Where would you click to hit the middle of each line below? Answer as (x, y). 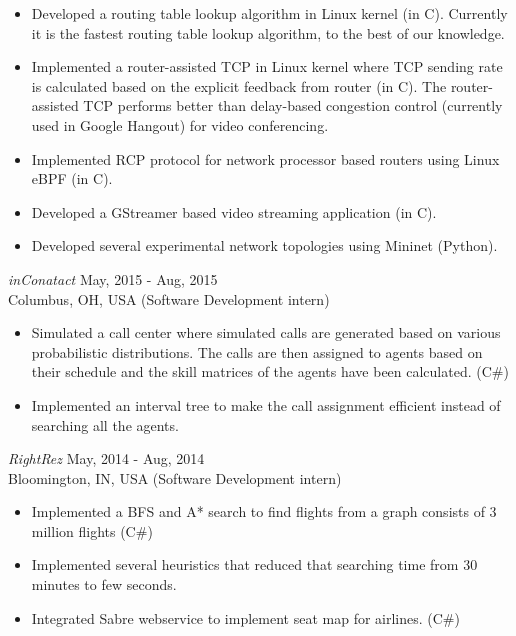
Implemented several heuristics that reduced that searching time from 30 (254, 564)
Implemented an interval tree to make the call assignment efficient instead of (266, 404)
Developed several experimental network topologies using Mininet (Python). (264, 245)
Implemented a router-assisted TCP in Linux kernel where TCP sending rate (267, 66)
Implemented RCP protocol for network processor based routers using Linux (265, 158)
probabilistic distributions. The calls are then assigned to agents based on (257, 351)
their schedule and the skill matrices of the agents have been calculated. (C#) (270, 371)
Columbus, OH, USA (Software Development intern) (169, 298)
